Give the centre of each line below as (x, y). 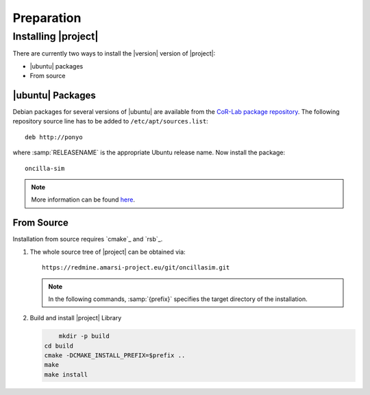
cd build (59, 346)
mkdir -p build (84, 336)
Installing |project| (56, 36)
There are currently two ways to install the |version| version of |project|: (114, 53)
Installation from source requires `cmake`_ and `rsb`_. (88, 239)
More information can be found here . (83, 200)
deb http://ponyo (54, 137)
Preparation (47, 18)
